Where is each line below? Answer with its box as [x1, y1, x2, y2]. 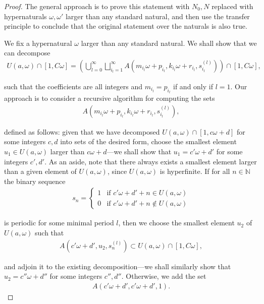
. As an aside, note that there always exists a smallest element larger [44, 156, 257, 166]
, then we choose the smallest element [118, 217, 235, 228]
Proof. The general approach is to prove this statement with [4, 1, 190, 11]
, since [107, 166, 127, 176]
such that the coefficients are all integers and [4, 81, 143, 91]
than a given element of [4, 166, 77, 176]
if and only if [173, 81, 213, 91]
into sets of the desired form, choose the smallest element [60, 136, 237, 147]
